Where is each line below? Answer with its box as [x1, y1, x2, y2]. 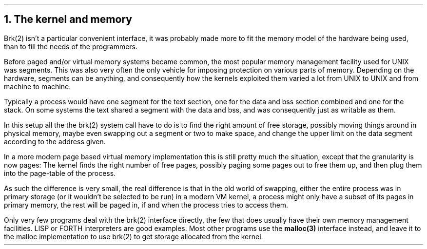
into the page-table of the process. [4, 169, 116, 177]
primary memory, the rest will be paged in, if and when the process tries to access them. [4, 200, 289, 209]
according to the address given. [4, 137, 106, 146]
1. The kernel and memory [4, 13, 132, 26]
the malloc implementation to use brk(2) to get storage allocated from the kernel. [4, 232, 263, 241]
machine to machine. [4, 82, 71, 91]
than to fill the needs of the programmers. [4, 42, 138, 51]
